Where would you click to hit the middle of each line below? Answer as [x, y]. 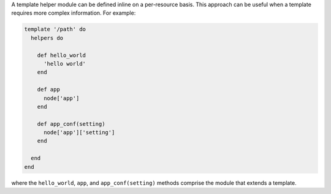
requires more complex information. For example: [74, 13]
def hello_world [61, 55]
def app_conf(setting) [71, 124]
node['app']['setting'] [79, 133]
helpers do [47, 38]
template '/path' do [55, 29]
